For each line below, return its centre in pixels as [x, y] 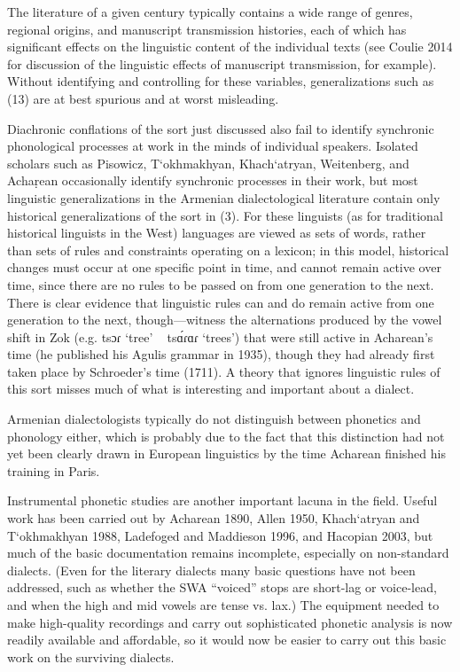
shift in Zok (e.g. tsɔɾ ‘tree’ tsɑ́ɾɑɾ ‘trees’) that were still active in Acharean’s [220, 336]
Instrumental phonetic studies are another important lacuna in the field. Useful [222, 500]
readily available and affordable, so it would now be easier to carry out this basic [227, 640]
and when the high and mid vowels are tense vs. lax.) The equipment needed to [223, 605]
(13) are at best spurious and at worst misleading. [143, 98]
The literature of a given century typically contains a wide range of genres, [210, 12]
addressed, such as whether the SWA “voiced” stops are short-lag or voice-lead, [222, 587]
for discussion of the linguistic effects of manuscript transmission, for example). [222, 63]
